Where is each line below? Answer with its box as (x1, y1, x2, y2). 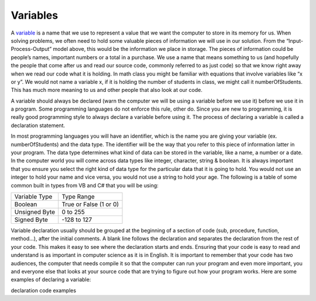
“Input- (286, 37, 304, 44)
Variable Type (14, 192, 53, 200)
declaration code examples (11, 287, 76, 294)
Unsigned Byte (14, 208, 56, 216)
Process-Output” (11, 46, 52, 53)
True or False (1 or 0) (61, 200, 119, 208)
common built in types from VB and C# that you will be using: (11, 182, 159, 189)
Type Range (61, 192, 95, 200)
